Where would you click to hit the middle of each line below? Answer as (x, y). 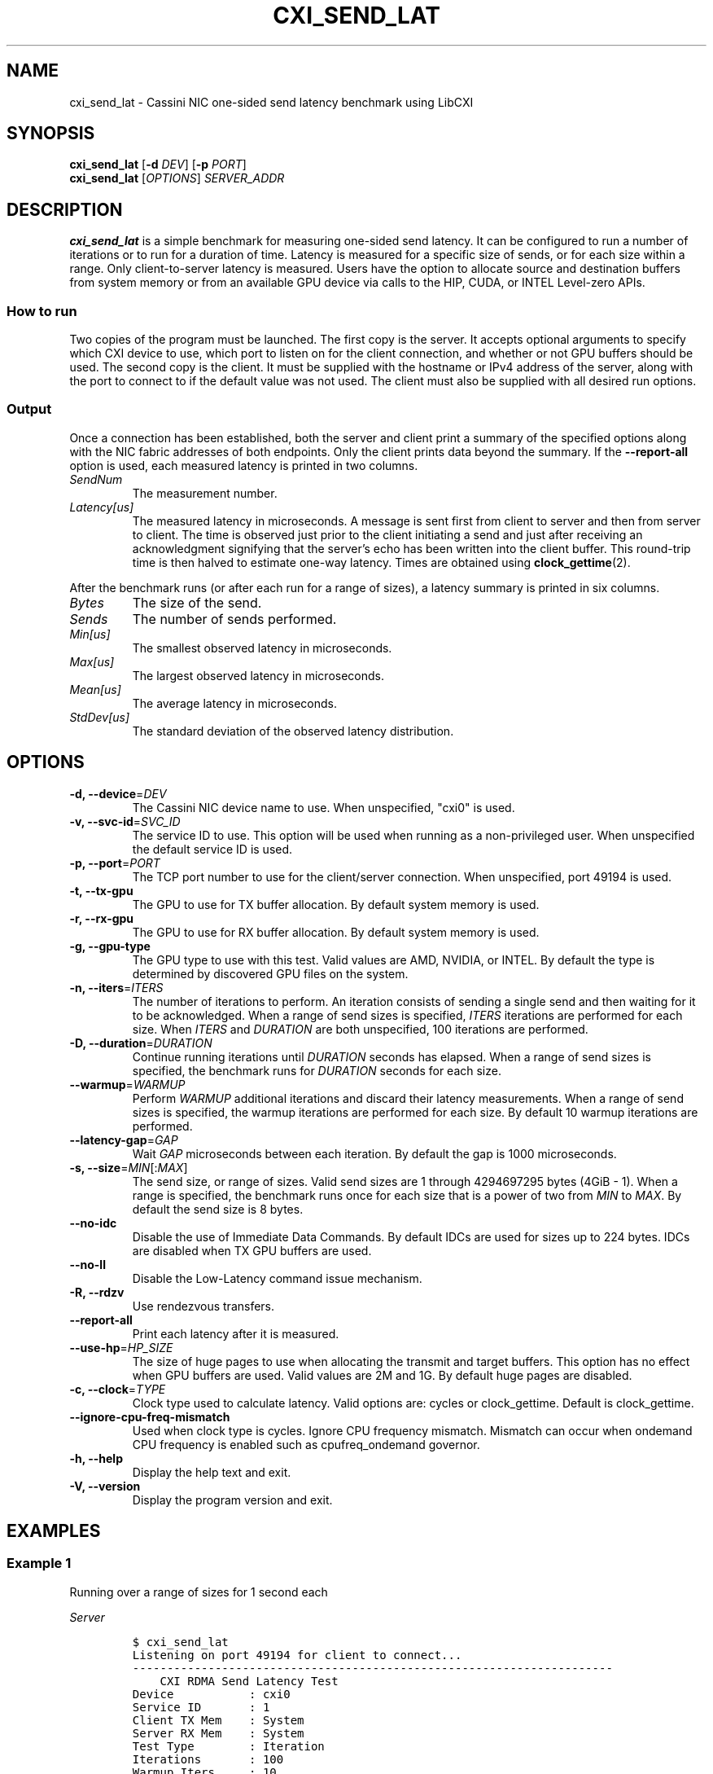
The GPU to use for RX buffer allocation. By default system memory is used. (336, 932)
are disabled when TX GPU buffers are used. (252, 1250)
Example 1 (39, 1563)
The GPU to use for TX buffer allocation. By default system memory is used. (336, 904)
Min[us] (90, 634)
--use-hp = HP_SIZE (121, 1347)
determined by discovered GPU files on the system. (270, 973)
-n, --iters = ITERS (116, 987)
